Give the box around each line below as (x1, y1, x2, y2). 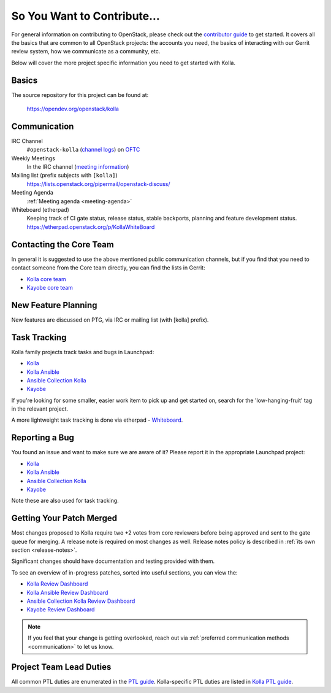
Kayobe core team (26, 284, 74, 291)
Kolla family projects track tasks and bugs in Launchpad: (11, 348, 154, 355)
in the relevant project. (11, 405, 69, 412)
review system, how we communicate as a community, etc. (11, 48, 161, 55)
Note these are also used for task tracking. (11, 497, 119, 505)
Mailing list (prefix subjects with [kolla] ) (11, 172, 118, 179)
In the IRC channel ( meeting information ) (26, 163, 129, 171)
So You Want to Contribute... (11, 9, 161, 23)
